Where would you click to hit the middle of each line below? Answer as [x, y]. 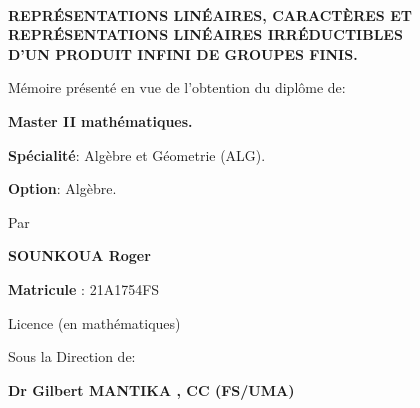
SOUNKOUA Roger [79, 255]
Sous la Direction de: [72, 356]
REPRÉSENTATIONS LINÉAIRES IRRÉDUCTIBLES [205, 34]
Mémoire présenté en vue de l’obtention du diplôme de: [177, 87]
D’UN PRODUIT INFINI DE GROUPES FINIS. [183, 53]
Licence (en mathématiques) [94, 322]
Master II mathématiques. [100, 120]
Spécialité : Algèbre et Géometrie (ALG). [137, 154]
